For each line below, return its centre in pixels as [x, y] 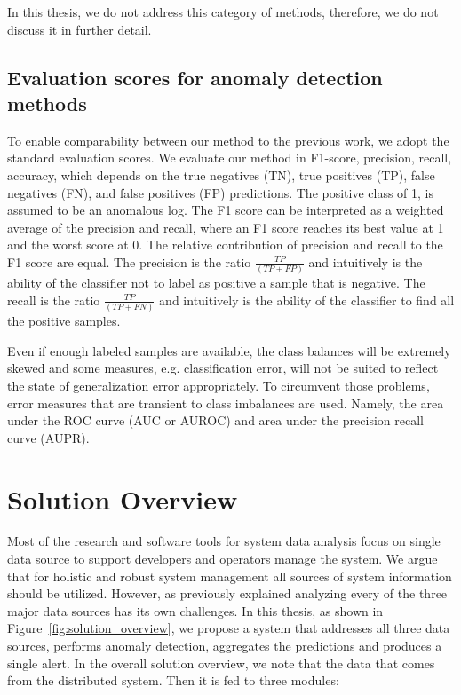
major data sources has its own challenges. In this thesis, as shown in [195, 610]
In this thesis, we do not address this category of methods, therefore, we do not [223, 12]
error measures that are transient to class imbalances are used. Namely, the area [226, 403]
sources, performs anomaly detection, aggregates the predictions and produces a [225, 645]
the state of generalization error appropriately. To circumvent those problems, [219, 385]
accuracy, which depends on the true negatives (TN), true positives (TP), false [221, 174]
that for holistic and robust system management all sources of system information [230, 576]
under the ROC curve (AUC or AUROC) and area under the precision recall [215, 420]
